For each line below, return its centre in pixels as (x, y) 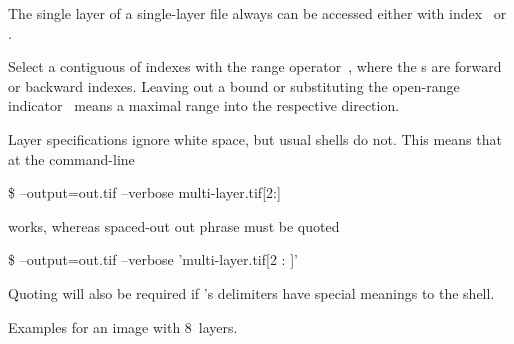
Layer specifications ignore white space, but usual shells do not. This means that (255, 138)
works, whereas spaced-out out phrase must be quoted (174, 225)
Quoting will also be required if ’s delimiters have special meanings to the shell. (251, 292)
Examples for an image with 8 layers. (123, 326)
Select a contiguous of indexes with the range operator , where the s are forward (255, 66)
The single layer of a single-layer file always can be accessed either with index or (257, 13)
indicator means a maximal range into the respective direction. (204, 105)
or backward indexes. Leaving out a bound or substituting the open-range (234, 85)
